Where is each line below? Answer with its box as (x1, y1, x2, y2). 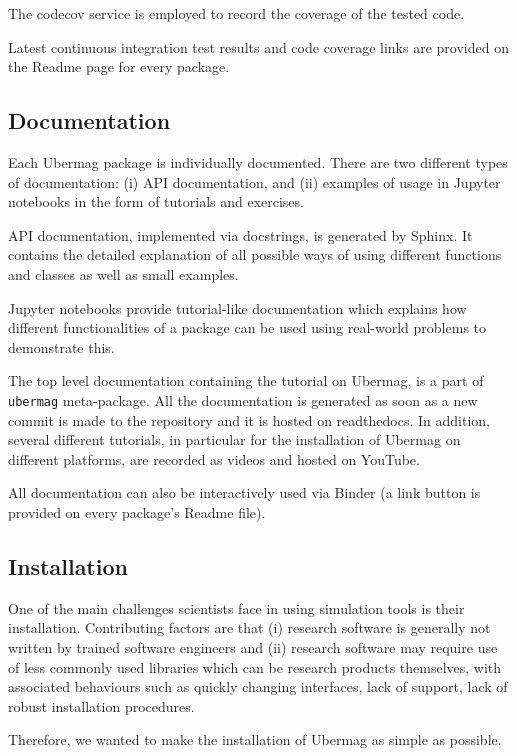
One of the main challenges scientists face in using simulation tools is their (8, 597, 465, 618)
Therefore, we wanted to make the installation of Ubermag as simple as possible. (8, 729, 502, 750)
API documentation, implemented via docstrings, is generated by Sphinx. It (8, 224, 473, 245)
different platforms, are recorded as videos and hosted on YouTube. (8, 448, 420, 469)
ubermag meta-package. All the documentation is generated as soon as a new (8, 389, 478, 410)
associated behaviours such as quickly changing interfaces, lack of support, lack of (8, 676, 508, 697)
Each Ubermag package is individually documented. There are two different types (8, 151, 508, 172)
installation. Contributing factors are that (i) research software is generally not (8, 617, 491, 638)
